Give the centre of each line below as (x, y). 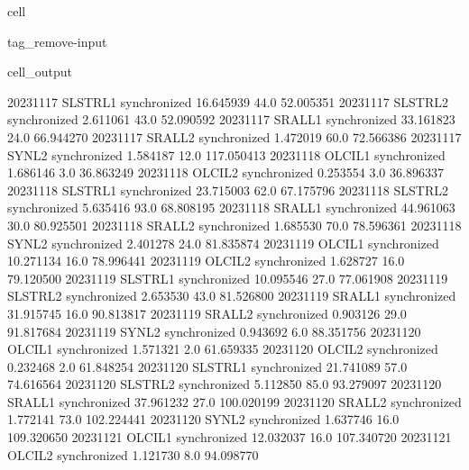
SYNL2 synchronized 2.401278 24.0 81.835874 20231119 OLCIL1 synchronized (223, 243)
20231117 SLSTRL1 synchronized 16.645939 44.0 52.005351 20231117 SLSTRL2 (228, 101)
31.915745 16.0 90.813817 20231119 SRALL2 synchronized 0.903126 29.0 (207, 313)
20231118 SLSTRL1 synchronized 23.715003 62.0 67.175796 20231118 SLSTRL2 (228, 190)
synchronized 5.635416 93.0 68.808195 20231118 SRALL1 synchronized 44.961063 (231, 208)
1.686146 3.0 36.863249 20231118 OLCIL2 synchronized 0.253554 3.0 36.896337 (225, 172)
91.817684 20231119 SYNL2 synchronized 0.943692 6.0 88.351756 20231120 (214, 331)
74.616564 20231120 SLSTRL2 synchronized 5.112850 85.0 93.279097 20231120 (225, 384)
